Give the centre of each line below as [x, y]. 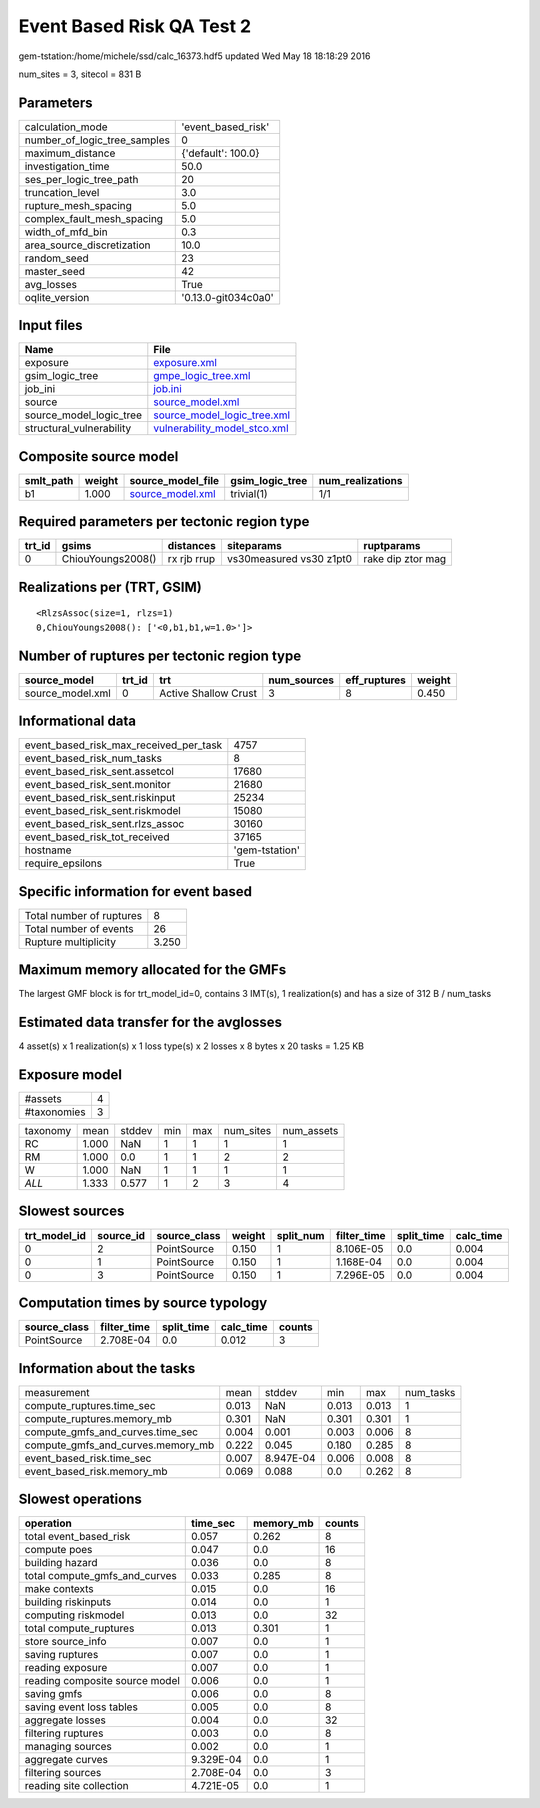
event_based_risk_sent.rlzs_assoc [104, 824]
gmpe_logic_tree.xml [202, 376]
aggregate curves [66, 1760]
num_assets [310, 1131]
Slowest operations [80, 1499]
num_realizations [360, 480]
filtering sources [63, 1773]
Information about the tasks [107, 1368]
